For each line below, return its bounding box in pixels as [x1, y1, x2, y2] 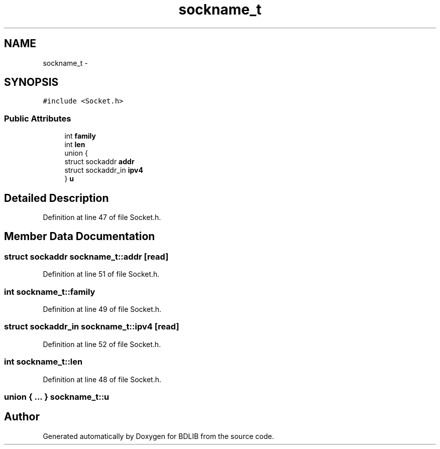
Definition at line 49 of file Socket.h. [43, 305, 162, 313]
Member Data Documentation [4, 230, 155, 243]
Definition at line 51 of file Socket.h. [43, 270, 160, 279]
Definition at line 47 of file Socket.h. [43, 213, 161, 222]
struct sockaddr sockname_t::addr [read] [4, 251, 169, 262]
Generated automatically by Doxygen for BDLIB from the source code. [43, 431, 274, 440]
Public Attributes [4, 113, 71, 124]
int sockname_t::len [4, 357, 83, 367]
